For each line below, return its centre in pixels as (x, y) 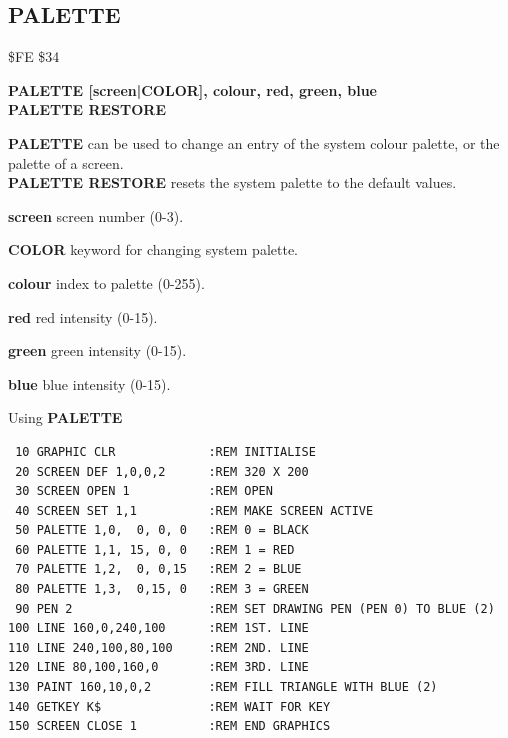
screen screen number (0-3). (96, 215)
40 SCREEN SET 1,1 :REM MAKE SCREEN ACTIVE (194, 510)
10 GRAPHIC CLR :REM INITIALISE (165, 451)
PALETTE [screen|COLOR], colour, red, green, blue (192, 89)
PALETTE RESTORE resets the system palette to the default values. (232, 182)
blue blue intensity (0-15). (89, 383)
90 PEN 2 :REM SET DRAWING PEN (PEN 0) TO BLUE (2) (255, 608)
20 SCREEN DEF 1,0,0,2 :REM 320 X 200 (162, 471)
